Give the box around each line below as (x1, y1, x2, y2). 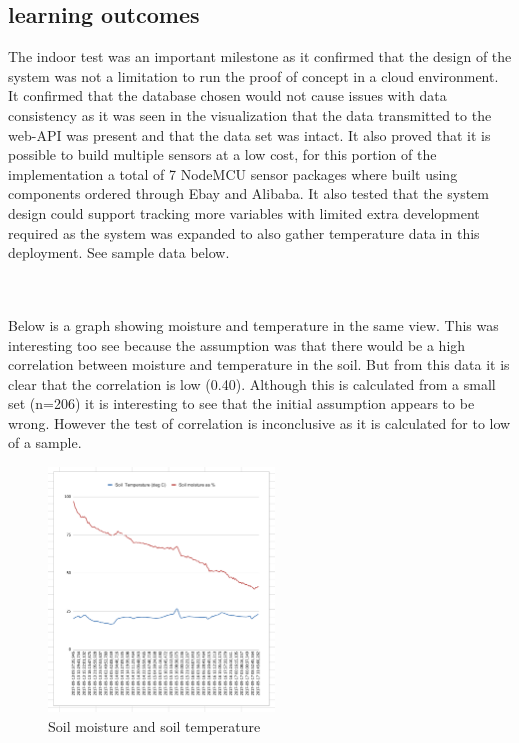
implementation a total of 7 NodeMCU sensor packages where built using (8, 163, 458, 184)
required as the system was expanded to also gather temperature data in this (8, 222, 480, 243)
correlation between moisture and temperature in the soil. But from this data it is (8, 354, 510, 375)
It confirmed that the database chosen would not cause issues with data (8, 85, 447, 106)
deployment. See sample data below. (8, 242, 230, 263)
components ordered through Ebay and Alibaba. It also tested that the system (8, 183, 489, 204)
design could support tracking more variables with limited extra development (8, 202, 480, 223)
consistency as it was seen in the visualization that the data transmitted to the (8, 104, 492, 125)
